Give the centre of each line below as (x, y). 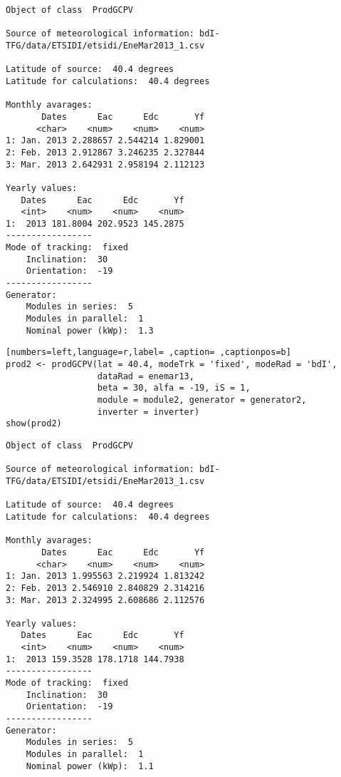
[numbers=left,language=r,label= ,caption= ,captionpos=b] (148, 353)
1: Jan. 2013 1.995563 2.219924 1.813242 (105, 576)
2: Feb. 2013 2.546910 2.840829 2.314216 (105, 588)
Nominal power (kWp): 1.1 (90, 766)
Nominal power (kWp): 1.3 (90, 330)
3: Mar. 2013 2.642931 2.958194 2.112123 (105, 164)
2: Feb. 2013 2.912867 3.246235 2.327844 (105, 152)
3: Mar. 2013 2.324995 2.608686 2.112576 (105, 600)
